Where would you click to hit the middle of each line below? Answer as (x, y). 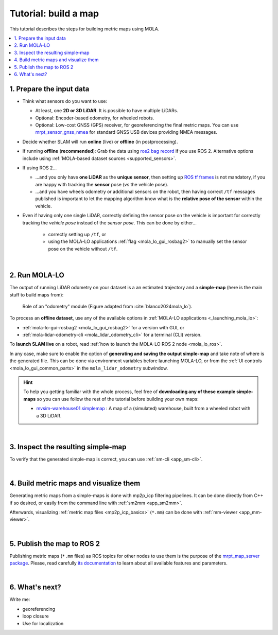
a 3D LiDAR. (49, 416)
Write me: (20, 599)
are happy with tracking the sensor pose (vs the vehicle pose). (102, 184)
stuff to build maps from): (37, 295)
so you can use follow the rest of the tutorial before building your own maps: (118, 399)
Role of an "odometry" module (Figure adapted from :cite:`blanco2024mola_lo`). (107, 306)
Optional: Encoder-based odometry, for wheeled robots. (95, 118)
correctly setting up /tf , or (77, 235)
